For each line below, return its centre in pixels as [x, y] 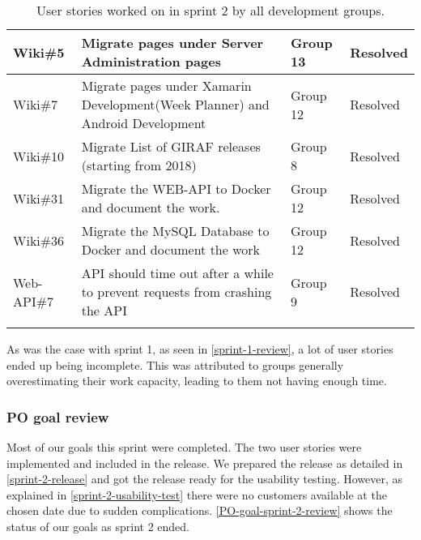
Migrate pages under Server [172, 43]
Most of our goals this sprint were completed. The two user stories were [184, 447]
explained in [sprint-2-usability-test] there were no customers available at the [197, 494]
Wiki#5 [39, 52]
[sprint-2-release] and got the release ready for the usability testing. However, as [205, 479]
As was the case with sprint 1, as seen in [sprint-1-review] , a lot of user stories [200, 349]
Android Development [144, 123]
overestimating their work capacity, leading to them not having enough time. [197, 381]
